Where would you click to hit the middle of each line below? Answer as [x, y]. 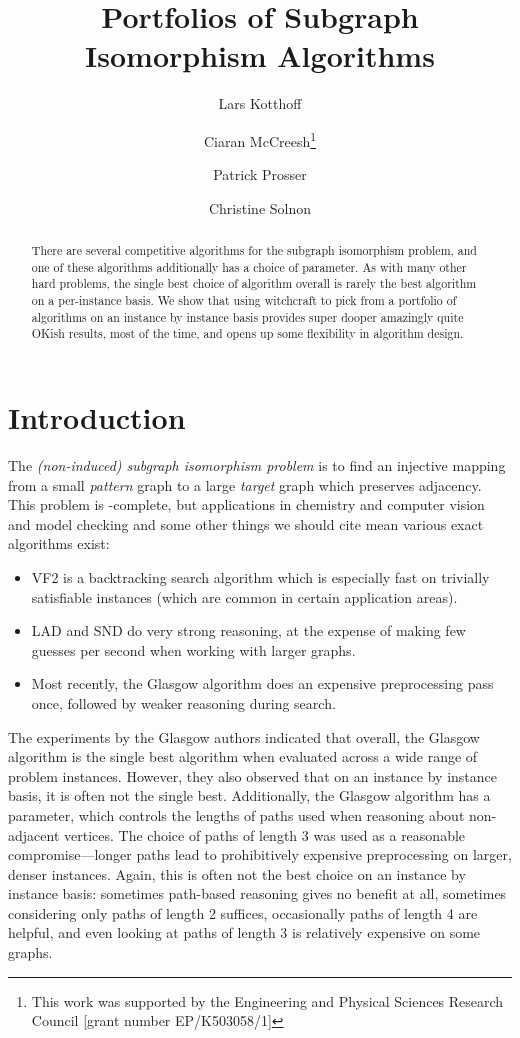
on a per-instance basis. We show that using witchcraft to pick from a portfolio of [244, 300]
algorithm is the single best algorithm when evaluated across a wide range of [243, 756]
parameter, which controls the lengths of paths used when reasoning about [236, 814]
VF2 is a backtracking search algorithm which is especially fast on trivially [260, 576]
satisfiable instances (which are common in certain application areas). [244, 596]
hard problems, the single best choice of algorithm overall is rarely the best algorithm [254, 283]
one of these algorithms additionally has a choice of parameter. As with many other [249, 266]
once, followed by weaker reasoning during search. [183, 702]
